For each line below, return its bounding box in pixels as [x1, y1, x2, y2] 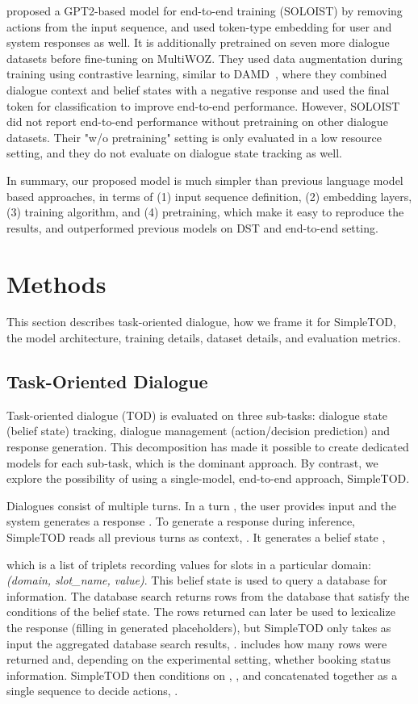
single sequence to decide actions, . [6, 682, 178, 699]
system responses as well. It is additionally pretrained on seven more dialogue [6, 34, 390, 51]
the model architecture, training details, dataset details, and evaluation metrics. [6, 329, 401, 346]
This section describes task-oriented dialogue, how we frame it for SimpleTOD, [6, 313, 396, 330]
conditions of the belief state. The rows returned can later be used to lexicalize [6, 603, 395, 620]
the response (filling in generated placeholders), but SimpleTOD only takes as [6, 618, 391, 635]
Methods [6, 266, 107, 300]
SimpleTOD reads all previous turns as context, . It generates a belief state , [6, 528, 386, 545]
